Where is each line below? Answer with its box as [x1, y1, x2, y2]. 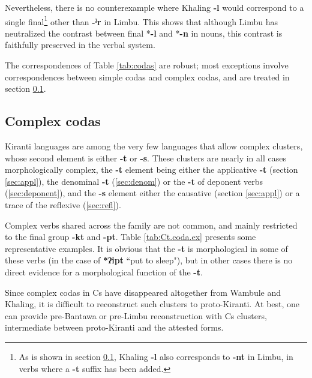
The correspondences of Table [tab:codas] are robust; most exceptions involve [5, 59, 289, 71]
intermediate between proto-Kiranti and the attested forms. [5, 321, 224, 334]
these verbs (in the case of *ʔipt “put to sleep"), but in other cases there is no [5, 254, 293, 266]
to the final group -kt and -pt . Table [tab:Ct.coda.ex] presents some [5, 230, 256, 243]
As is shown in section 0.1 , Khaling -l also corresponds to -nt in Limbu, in [19, 350, 293, 362]
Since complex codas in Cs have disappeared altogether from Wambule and [5, 286, 281, 298]
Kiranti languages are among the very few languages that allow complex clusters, [5, 140, 303, 152]
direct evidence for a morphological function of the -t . [5, 265, 203, 278]
